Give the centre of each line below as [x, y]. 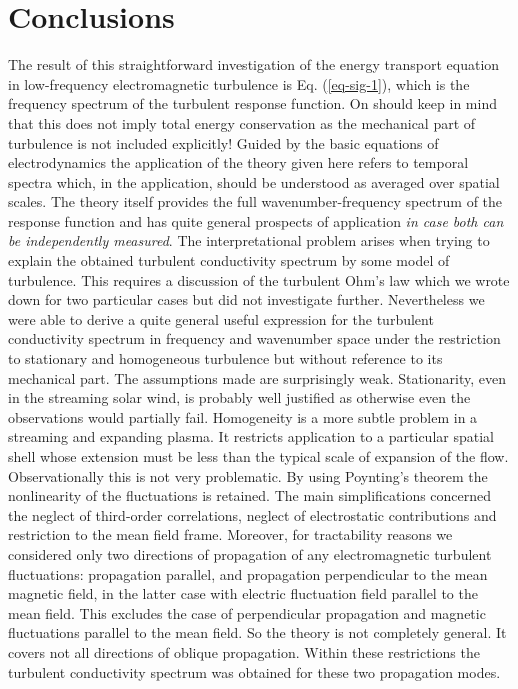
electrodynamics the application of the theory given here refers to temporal [238, 162]
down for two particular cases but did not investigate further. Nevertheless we [246, 299]
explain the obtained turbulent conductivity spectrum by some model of [229, 260]
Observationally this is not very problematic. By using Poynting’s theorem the [248, 475]
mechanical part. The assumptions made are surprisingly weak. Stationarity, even [257, 377]
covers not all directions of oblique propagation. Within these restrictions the [244, 651]
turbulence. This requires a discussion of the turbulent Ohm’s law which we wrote [259, 279]
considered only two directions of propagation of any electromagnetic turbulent [250, 553]
